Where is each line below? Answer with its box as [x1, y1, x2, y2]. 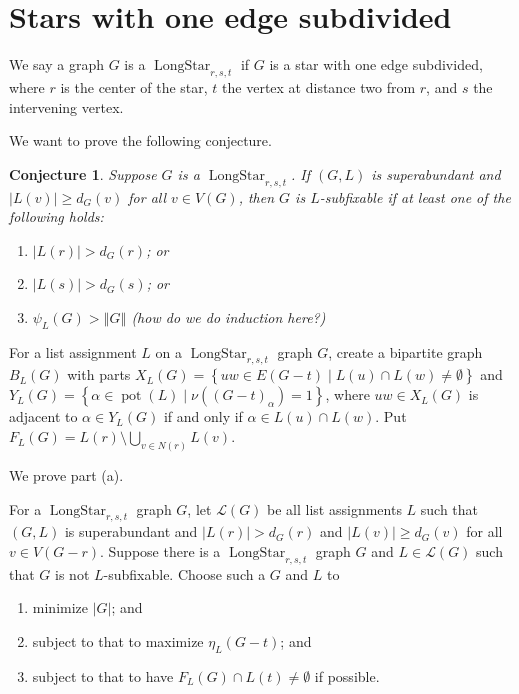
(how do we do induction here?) [131, 306, 326, 327]
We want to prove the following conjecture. [9, 130, 272, 151]
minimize [32, 597, 89, 618]
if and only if [163, 406, 243, 427]
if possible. [314, 665, 380, 686]
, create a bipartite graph [328, 341, 483, 362]
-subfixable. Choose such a [103, 563, 266, 584]
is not [55, 563, 90, 584]
